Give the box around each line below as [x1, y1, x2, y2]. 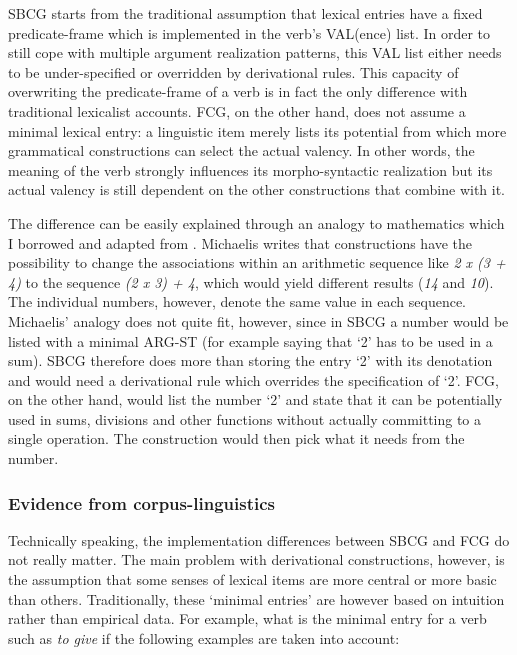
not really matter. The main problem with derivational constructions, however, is [8, 549, 505, 570]
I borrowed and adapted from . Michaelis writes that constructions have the [8, 232, 473, 253]
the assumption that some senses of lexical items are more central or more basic [8, 569, 497, 590]
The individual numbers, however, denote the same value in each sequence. [8, 291, 466, 312]
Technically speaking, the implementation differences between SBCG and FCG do [8, 529, 510, 550]
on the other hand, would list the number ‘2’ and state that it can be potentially [8, 389, 503, 410]
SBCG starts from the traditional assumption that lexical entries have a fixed [8, 3, 483, 23]
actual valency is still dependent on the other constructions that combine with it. [8, 179, 505, 200]
